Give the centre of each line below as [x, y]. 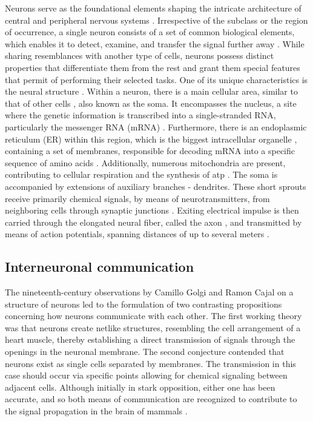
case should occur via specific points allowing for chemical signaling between [146, 375]
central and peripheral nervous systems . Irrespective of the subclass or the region [156, 20]
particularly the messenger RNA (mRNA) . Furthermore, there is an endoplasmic [156, 126]
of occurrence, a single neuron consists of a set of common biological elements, [150, 32]
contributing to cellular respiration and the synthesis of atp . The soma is [141, 174]
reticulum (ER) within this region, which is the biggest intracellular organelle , [151, 139]
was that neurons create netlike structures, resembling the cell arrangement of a [153, 327]
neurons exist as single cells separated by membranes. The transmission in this [150, 363]
